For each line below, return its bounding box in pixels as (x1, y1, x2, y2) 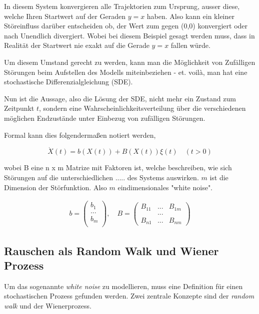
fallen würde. (170, 40, 210, 50)
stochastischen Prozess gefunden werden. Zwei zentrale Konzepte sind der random (4, 291, 254, 301)
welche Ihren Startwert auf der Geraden (4, 10, 125, 21)
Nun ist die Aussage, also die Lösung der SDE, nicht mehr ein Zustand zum (4, 93, 236, 103)
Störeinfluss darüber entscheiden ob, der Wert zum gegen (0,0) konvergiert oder (4, 20, 248, 31)
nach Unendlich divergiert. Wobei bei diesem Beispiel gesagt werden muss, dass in (4, 30, 255, 40)
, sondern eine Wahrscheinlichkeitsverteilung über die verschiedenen (39, 103, 246, 113)
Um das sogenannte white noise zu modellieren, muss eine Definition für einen (4, 281, 243, 291)
